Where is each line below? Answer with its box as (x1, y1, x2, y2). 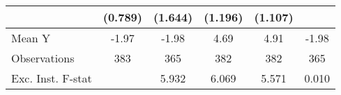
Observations (11, 50, 75, 66)
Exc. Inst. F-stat (11, 70, 92, 86)
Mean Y (11, 30, 51, 46)
